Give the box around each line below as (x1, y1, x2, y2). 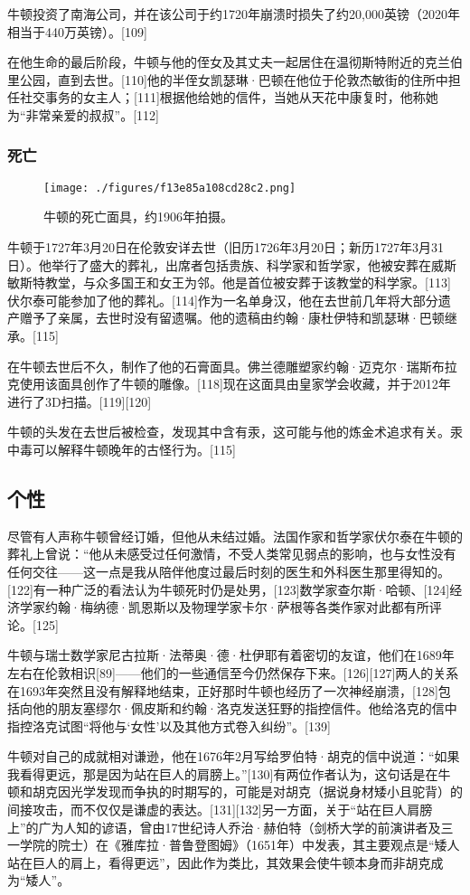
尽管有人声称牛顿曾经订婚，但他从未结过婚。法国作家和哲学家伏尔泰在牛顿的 (7, 526, 463, 545)
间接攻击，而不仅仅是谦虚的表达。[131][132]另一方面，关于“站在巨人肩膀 (7, 800, 433, 819)
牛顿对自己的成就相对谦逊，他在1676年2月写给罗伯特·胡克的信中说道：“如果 (7, 747, 460, 766)
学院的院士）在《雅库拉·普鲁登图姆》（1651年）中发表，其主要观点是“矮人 (19, 835, 460, 854)
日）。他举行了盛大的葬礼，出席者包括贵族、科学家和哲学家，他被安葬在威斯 (7, 255, 456, 274)
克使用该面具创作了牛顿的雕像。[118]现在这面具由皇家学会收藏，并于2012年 (7, 374, 451, 393)
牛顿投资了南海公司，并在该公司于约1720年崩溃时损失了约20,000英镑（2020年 (7, 5, 460, 23)
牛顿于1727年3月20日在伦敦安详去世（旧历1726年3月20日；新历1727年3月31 (7, 238, 444, 257)
